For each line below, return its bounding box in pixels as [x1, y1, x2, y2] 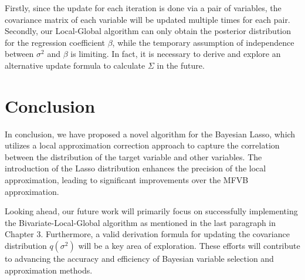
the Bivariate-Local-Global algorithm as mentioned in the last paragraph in [5, 216, 276, 228]
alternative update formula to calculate [5, 59, 145, 71]
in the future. [157, 59, 205, 71]
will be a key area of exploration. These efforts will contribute [78, 239, 300, 252]
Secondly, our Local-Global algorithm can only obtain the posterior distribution [5, 25, 292, 37]
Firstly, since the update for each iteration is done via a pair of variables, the [5, 2, 282, 14]
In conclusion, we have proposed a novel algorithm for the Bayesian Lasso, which [5, 127, 296, 140]
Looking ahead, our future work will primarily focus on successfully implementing [5, 205, 298, 217]
